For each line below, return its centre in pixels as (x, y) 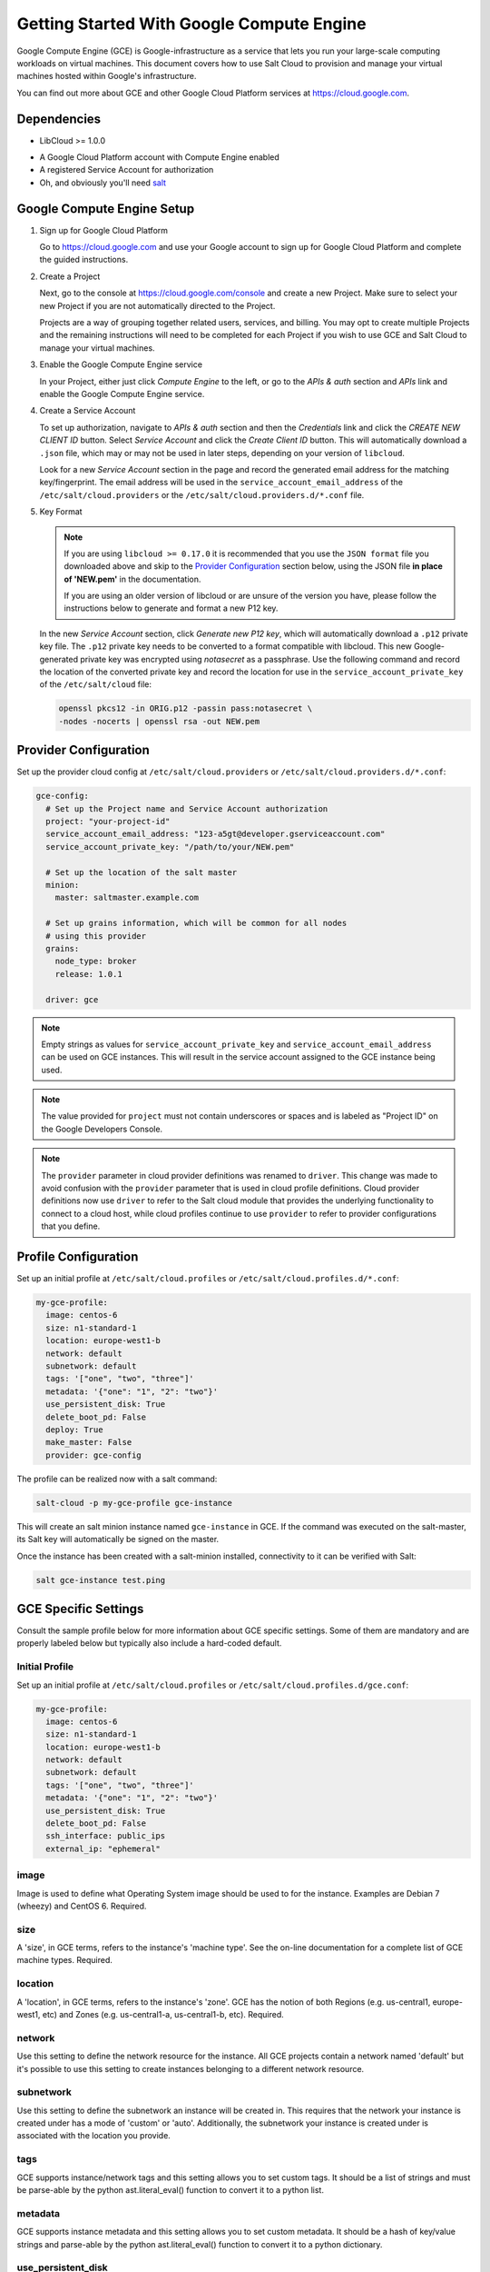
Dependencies (59, 119)
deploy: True (74, 1430)
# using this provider (96, 936)
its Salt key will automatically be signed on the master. (118, 1540)
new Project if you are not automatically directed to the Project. (157, 305)
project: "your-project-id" (108, 822)
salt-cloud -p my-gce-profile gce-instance (134, 1503)
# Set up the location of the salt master (142, 872)
